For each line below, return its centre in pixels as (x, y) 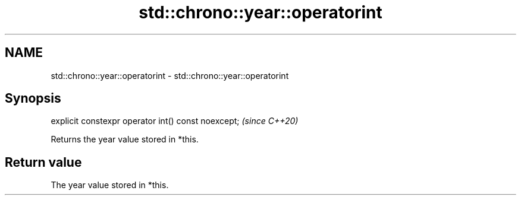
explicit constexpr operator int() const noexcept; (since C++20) (175, 121)
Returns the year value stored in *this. (125, 139)
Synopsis (33, 99)
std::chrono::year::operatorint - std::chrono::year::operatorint (170, 75)
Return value (43, 162)
